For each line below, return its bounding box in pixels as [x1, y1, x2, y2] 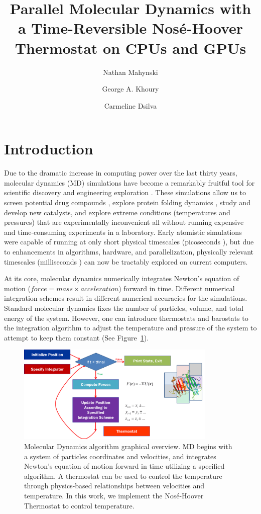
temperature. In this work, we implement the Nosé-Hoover [24, 490, 204, 500]
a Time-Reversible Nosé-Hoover [18, 18, 243, 38]
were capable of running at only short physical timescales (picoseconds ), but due [4, 236, 254, 247]
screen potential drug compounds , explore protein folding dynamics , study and [4, 197, 250, 207]
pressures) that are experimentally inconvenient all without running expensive [4, 217, 244, 227]
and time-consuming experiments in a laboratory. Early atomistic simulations [4, 226, 242, 237]
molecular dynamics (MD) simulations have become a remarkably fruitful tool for [4, 177, 255, 188]
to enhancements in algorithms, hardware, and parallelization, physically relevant [4, 246, 254, 256]
